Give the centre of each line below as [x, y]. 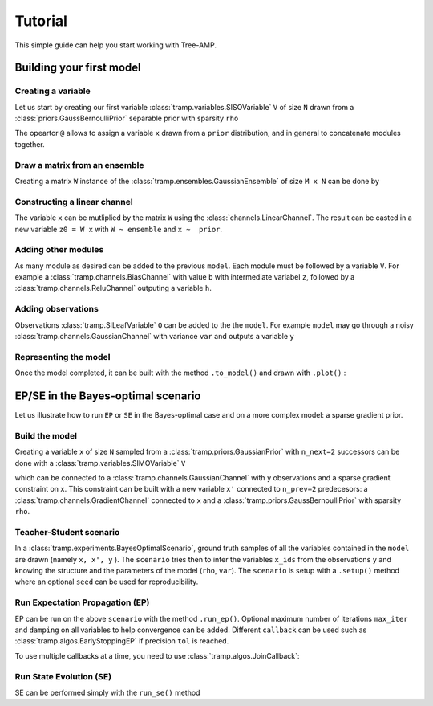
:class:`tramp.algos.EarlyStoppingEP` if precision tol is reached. [122, 641]
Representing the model [63, 357]
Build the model [46, 435]
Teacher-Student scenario [67, 532]
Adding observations [57, 309]
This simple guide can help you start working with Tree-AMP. [115, 45]
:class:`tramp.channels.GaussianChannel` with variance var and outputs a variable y [154, 336]
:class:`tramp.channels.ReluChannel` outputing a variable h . [113, 288]
